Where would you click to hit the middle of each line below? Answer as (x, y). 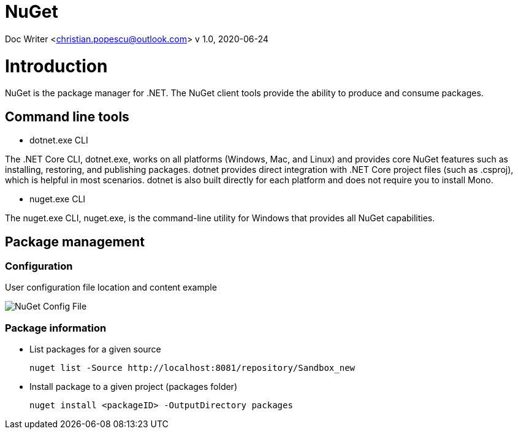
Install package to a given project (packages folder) (134, 387)
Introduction (56, 66)
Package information (56, 328)
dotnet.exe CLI (59, 140)
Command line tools (67, 116)
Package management (75, 242)
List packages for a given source (95, 349)
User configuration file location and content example (111, 287)
